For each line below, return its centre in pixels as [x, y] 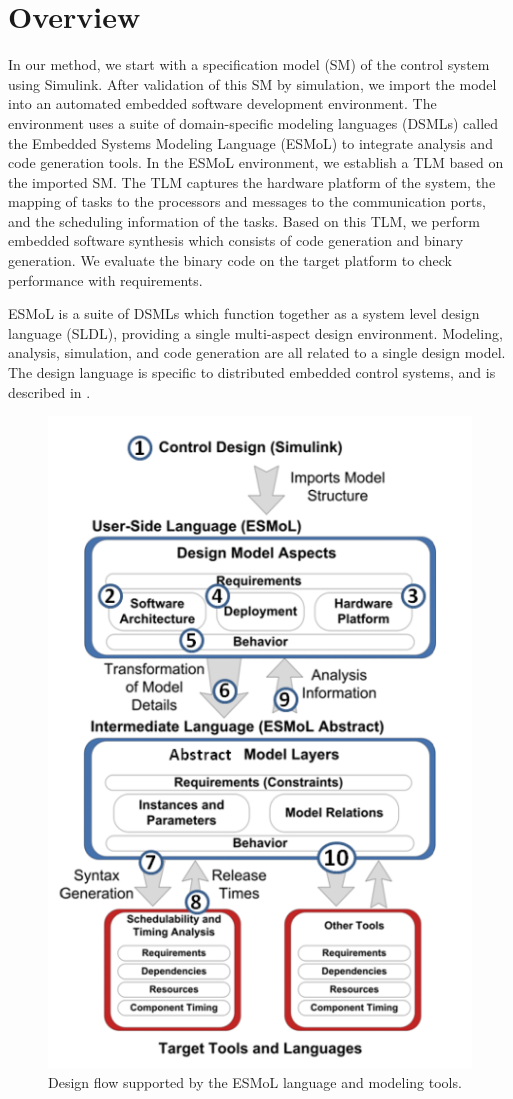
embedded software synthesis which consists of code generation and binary [236, 240]
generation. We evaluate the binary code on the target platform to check [230, 260]
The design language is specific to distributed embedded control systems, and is [252, 372]
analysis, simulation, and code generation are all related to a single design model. [257, 352]
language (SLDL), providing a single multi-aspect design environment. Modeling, [255, 332]
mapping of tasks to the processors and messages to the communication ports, [247, 201]
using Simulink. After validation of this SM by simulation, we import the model [252, 83]
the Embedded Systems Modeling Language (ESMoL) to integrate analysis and [250, 142]
